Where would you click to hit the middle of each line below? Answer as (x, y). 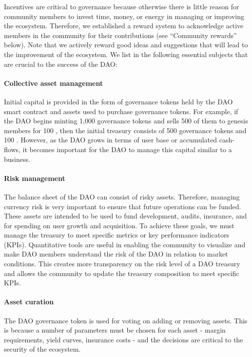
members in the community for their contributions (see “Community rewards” (120, 35)
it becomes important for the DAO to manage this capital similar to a (127, 149)
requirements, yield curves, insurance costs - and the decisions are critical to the (124, 339)
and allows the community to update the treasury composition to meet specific (122, 273)
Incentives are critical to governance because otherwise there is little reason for (122, 6)
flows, (12, 149)
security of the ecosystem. (42, 349)
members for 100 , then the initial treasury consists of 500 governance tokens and (125, 130)
